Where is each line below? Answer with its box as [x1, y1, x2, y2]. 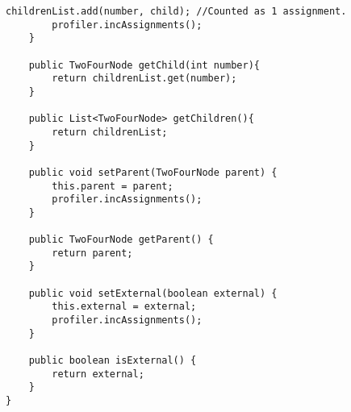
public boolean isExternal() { [28, 355, 197, 367]
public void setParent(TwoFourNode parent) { [28, 166, 278, 178]
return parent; [52, 247, 133, 259]
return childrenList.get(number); [52, 73, 237, 85]
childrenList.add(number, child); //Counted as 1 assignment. [6, 6, 347, 17]
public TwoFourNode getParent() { [28, 234, 214, 246]
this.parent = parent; [52, 180, 173, 192]
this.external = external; [52, 301, 197, 313]
